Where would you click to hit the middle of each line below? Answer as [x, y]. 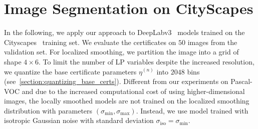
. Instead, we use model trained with [192, 110]
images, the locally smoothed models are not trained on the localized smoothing [127, 101]
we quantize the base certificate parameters [70, 71]
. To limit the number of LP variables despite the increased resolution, [146, 61]
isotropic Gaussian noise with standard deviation [79, 120]
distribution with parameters [48, 110]
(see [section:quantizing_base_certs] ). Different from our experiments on [116, 81]
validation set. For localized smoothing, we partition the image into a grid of [121, 52]
